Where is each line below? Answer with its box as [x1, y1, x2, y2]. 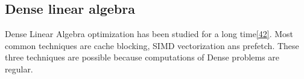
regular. [5, 62, 33, 75]
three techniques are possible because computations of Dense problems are [5, 51, 280, 63]
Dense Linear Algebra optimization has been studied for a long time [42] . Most [5, 28, 294, 40]
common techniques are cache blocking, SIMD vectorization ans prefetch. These [5, 39, 299, 51]
